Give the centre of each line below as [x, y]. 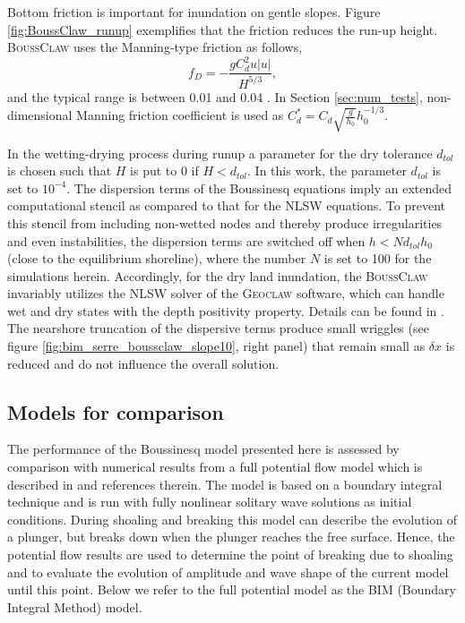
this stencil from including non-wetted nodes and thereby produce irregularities [225, 222]
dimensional [40, 115]
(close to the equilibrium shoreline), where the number [157, 258]
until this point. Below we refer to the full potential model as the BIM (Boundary [232, 589]
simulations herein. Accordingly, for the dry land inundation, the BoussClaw [218, 275]
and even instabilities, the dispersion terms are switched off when [186, 240]
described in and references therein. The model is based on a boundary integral [225, 484]
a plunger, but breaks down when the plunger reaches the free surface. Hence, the [231, 537]
